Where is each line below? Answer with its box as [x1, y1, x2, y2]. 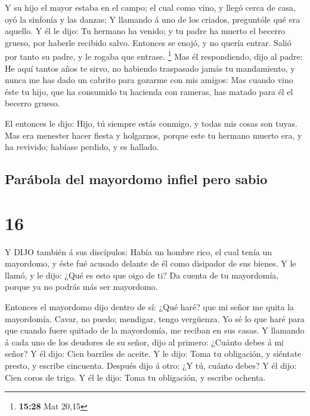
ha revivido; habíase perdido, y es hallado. [5, 140, 159, 153]
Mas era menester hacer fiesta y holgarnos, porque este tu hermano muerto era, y [5, 129, 302, 141]
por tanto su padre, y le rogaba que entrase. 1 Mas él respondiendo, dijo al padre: [5, 48, 303, 63]
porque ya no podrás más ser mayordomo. [5, 280, 158, 293]
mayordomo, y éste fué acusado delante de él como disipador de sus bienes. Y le [5, 257, 296, 270]
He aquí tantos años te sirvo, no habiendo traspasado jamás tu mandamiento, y [5, 62, 295, 74]
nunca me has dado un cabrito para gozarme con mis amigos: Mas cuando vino [5, 74, 293, 86]
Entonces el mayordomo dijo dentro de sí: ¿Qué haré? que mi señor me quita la [5, 301, 294, 313]
